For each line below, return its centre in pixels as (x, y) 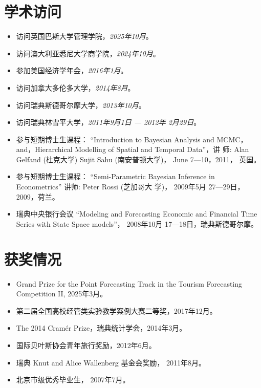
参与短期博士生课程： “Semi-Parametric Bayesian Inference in (115, 176)
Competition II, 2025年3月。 (62, 294)
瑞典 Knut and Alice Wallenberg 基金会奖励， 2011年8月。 (111, 362)
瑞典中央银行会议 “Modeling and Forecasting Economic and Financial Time (137, 214)
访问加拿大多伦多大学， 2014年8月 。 (75, 87)
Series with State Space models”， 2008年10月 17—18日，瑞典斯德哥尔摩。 (137, 223)
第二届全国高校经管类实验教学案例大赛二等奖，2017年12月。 (116, 310)
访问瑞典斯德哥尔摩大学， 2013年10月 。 (81, 105)
